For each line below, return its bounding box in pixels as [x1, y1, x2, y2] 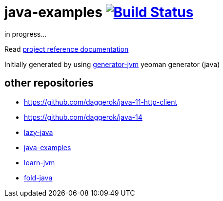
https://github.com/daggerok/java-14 [24, 112, 142, 121]
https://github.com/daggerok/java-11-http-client [24, 97, 178, 106]
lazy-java [24, 128, 53, 136]
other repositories [4, 77, 94, 89]
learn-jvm [24, 158, 55, 167]
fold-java [24, 173, 53, 182]
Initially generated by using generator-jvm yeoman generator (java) [4, 60, 220, 68]
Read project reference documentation [4, 45, 129, 53]
